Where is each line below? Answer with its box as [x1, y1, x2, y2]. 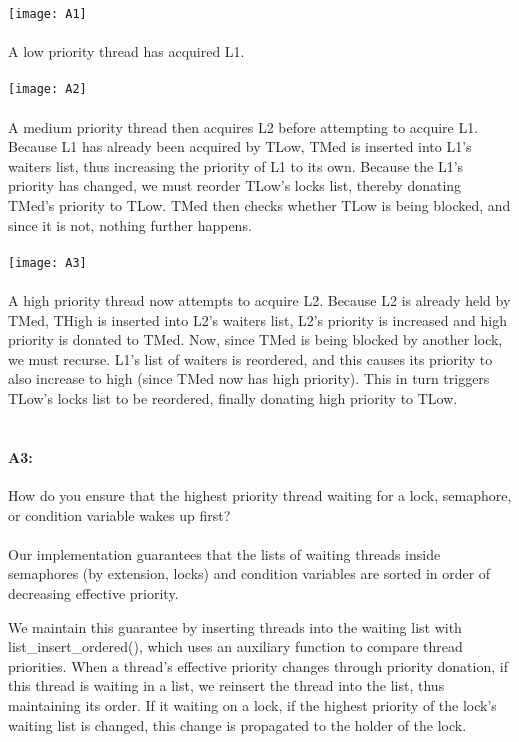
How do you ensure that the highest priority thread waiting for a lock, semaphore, [8, 485, 512, 506]
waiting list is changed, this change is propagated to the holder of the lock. [8, 714, 467, 735]
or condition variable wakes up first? [8, 504, 231, 525]
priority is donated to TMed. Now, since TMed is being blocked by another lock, [8, 329, 503, 350]
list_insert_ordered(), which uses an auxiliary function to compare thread [8, 636, 463, 657]
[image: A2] [8, 82, 87, 97]
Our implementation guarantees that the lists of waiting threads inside [8, 543, 441, 564]
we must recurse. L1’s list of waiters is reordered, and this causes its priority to [8, 348, 493, 369]
